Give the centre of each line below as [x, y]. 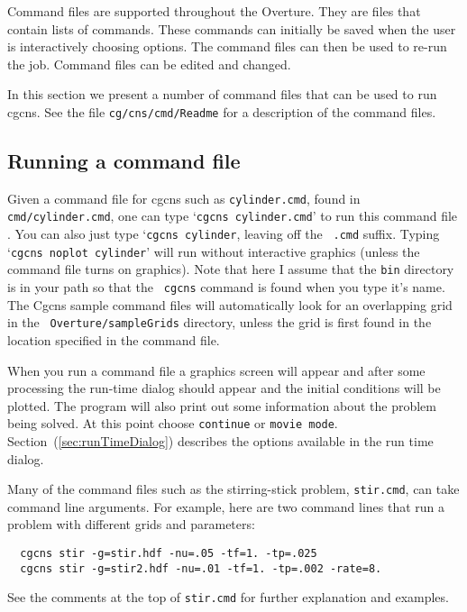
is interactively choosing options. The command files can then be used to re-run [227, 46]
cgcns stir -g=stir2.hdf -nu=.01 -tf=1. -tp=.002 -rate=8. [201, 568]
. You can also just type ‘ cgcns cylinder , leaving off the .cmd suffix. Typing [224, 234]
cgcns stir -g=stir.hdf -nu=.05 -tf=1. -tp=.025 [169, 554]
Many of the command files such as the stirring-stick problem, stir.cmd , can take [233, 489]
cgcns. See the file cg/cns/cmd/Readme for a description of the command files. [222, 111]
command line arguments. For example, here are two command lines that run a [226, 506]
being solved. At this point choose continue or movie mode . [173, 423]
